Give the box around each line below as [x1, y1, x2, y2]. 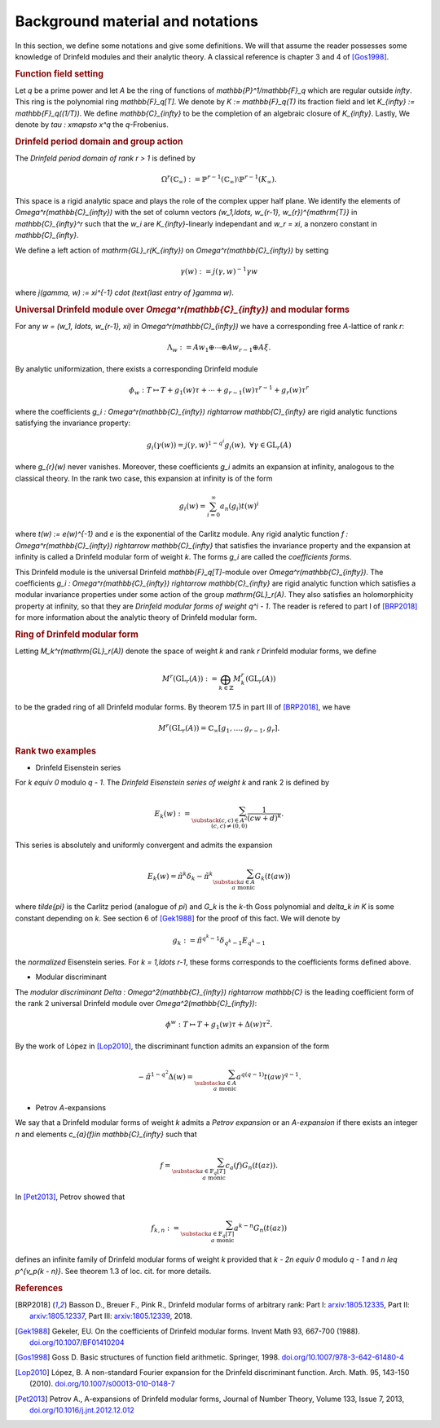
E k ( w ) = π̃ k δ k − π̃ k [147, 870, 213, 882]
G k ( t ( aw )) [254, 872, 291, 882]
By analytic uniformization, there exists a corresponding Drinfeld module [15, 363, 258, 374]
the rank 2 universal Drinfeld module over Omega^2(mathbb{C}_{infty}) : [15, 999, 257, 1008]
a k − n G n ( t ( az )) [233, 1222, 288, 1234]
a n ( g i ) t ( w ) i [219, 499, 260, 512]
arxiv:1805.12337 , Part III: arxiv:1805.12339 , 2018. [29, 1312, 193, 1321]
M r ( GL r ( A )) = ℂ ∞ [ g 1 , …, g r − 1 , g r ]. [157, 722, 280, 735]
